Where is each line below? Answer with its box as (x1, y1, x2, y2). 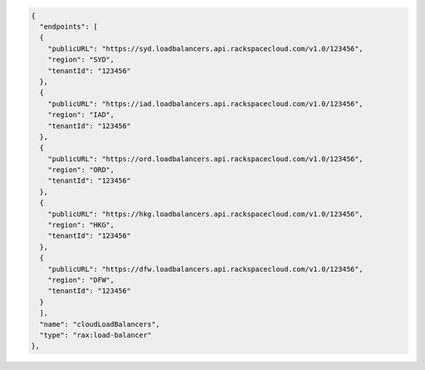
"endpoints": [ (39, 22, 98, 31)
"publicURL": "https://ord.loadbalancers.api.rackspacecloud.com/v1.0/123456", (47, 154, 364, 163)
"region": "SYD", (47, 55, 115, 65)
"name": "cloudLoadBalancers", (39, 320, 161, 328)
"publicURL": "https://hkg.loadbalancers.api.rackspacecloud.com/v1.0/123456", (47, 209, 364, 218)
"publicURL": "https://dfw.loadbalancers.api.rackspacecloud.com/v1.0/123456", (47, 265, 364, 273)
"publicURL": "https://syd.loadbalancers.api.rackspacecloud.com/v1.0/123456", (47, 44, 364, 53)
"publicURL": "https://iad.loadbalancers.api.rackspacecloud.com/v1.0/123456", (47, 99, 364, 108)
